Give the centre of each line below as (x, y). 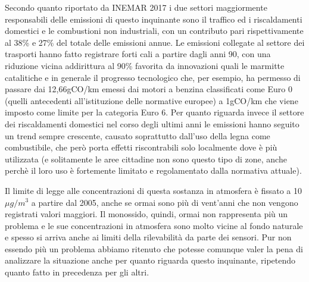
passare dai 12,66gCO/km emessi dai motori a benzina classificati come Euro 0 (149, 89)
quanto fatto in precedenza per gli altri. (77, 272)
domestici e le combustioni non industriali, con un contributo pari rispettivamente (154, 31)
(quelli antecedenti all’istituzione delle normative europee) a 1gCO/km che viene (152, 100)
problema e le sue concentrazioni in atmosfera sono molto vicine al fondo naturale (154, 225)
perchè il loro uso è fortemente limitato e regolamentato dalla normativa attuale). (153, 170)
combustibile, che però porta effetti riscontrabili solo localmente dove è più (141, 147)
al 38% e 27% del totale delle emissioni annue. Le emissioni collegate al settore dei (155, 42)
